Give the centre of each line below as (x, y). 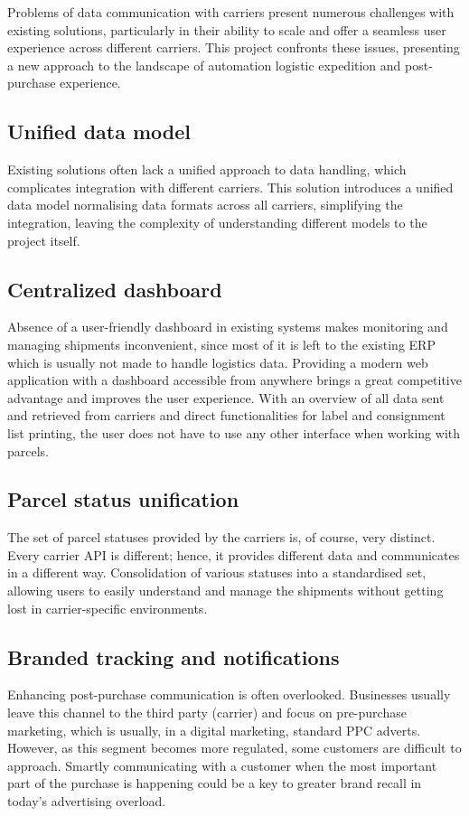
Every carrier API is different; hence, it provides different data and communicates (234, 554)
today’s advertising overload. (87, 801)
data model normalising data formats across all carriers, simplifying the (205, 205)
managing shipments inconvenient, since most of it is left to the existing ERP (221, 344)
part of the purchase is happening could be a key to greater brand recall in (215, 783)
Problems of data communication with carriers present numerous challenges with (231, 12)
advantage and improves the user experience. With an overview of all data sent (226, 397)
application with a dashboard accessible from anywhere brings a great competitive (234, 380)
